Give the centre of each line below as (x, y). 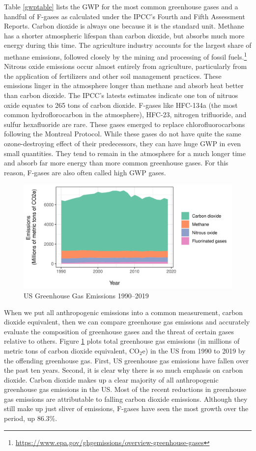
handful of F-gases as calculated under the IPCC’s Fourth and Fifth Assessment (125, 16)
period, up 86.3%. (31, 418)
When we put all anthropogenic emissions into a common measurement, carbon (124, 312)
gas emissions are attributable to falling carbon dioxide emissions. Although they (126, 399)
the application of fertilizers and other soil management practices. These (113, 76)
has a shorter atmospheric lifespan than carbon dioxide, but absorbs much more (124, 35)
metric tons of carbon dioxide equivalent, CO (72, 350)
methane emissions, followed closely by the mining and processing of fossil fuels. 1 (126, 56)
